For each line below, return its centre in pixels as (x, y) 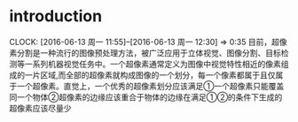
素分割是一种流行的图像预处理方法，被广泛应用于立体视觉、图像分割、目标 (145, 53)
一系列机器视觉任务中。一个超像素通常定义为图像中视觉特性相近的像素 (153, 64)
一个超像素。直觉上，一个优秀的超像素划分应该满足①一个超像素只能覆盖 (150, 86)
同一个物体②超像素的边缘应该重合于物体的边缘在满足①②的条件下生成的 (146, 97)
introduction (56, 16)
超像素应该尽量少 (40, 108)
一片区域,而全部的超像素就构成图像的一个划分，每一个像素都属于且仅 (150, 75)
